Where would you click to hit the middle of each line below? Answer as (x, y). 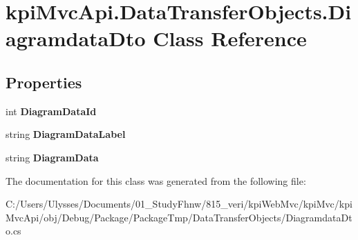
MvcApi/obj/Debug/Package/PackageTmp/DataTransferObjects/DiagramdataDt (179, 217)
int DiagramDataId (51, 111)
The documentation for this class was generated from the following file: (156, 180)
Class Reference (230, 38)
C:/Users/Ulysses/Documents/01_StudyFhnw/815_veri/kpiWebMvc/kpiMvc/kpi (179, 204)
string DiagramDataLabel (66, 134)
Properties (44, 82)
